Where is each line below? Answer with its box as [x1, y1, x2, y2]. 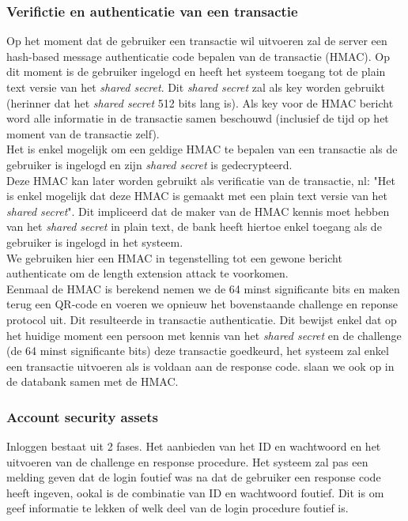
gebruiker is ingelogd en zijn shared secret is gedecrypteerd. [6, 156, 293, 172]
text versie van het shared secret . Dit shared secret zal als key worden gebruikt [6, 79, 385, 95]
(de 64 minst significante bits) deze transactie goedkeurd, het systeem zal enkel [6, 342, 389, 359]
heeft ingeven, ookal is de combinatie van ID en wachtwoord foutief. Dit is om [6, 484, 384, 500]
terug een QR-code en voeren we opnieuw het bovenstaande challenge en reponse [6, 296, 399, 312]
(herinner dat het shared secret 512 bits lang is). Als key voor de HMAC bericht [6, 94, 394, 111]
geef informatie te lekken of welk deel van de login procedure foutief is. [6, 500, 349, 516]
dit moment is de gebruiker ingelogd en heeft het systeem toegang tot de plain [6, 63, 386, 80]
